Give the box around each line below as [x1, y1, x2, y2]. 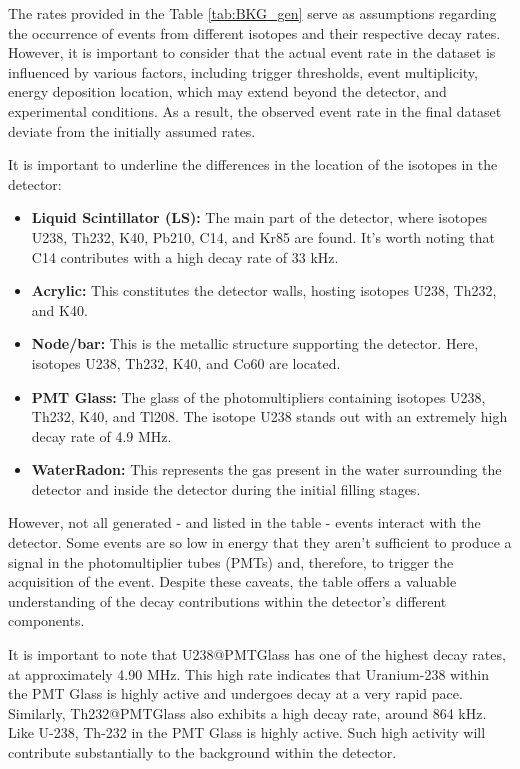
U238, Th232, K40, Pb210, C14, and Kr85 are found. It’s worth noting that [31, 226, 496, 247]
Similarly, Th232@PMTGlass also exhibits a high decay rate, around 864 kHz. [8, 702, 487, 723]
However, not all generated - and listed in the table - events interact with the [8, 512, 481, 533]
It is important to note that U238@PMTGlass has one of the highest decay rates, [8, 644, 506, 665]
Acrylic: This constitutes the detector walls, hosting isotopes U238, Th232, [31, 280, 497, 301]
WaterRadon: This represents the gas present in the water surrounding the [31, 459, 502, 480]
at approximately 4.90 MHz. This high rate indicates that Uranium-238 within [8, 663, 489, 684]
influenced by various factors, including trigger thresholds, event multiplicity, [8, 61, 478, 82]
